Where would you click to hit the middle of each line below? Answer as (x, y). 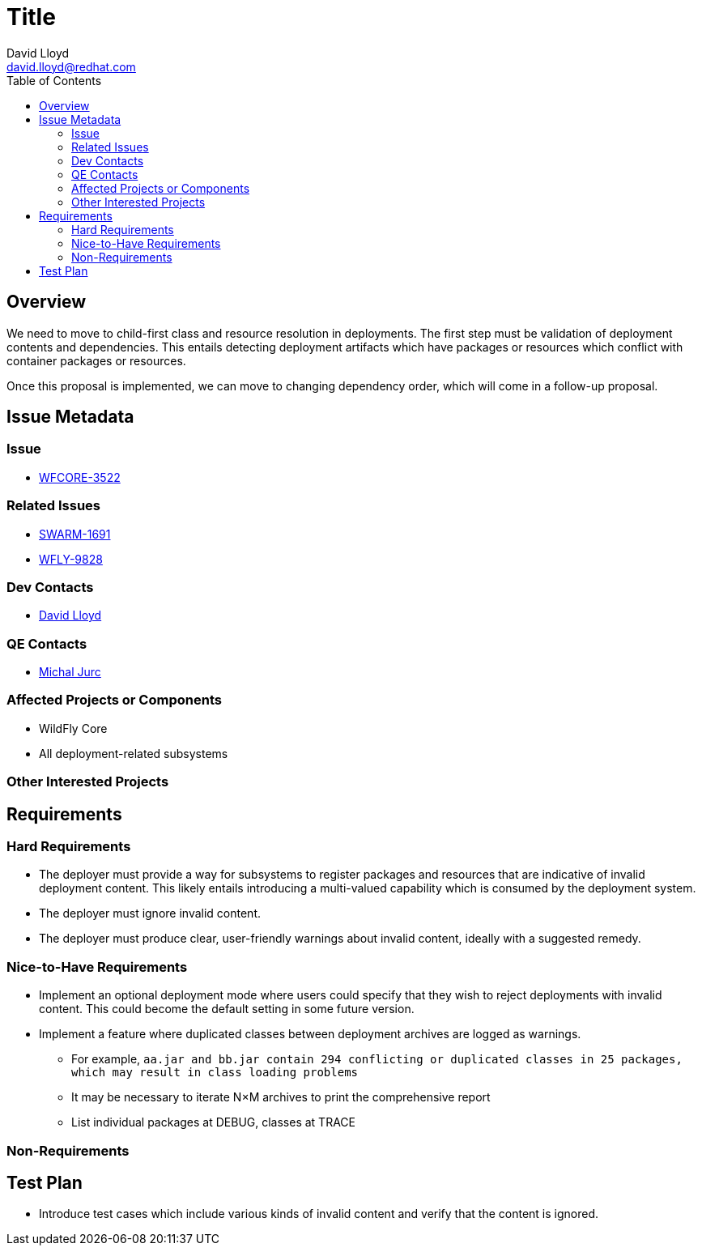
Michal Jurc (70, 672)
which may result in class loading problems (215, 1073)
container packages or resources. (96, 360)
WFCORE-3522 (80, 477)
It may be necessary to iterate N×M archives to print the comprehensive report (281, 1097)
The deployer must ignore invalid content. (150, 913)
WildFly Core (73, 728)
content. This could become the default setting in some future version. (227, 1009)
